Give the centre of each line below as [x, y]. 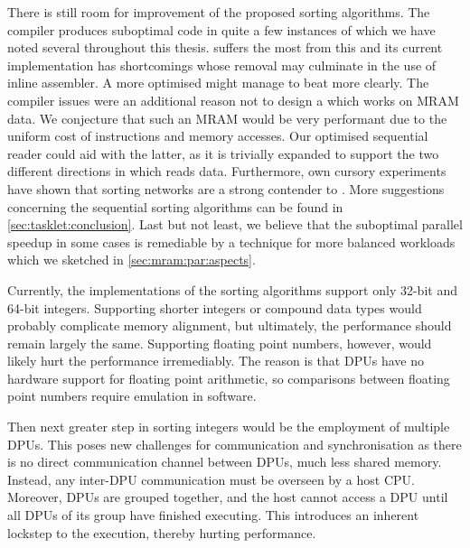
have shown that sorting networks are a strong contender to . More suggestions [226, 188]
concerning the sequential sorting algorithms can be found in [175, 206]
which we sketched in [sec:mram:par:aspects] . [132, 260]
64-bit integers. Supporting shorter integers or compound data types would [215, 307]
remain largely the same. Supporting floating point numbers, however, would [220, 343]
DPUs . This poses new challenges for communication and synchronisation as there [235, 444]
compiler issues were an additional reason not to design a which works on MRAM [233, 100]
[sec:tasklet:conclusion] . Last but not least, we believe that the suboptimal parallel [235, 224]
